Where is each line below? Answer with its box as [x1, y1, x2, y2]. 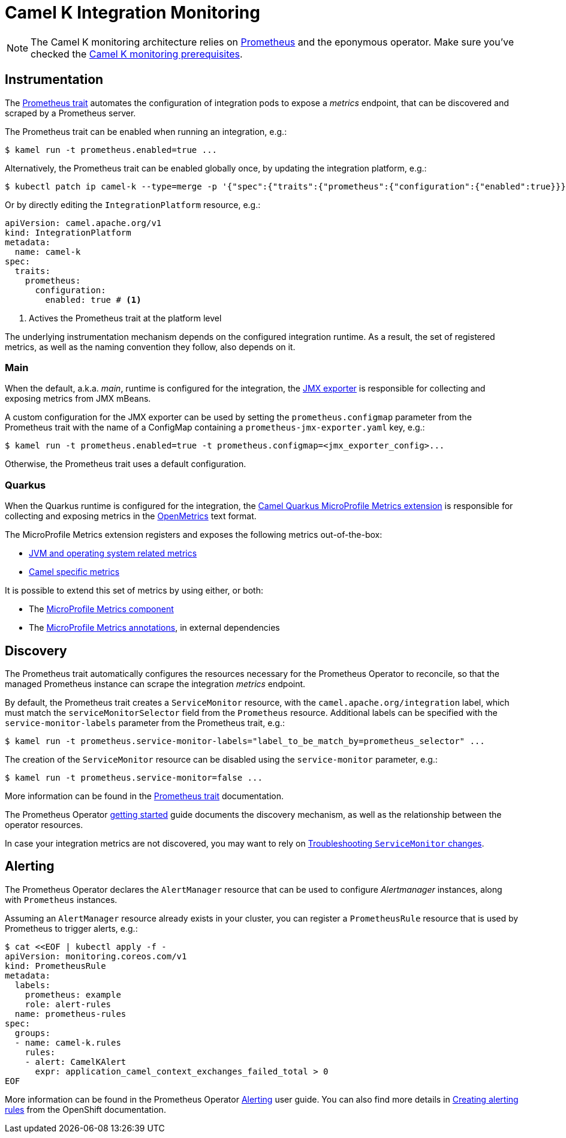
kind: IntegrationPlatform [5, 227, 131, 237]
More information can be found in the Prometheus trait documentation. [5, 790, 284, 801]
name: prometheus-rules [14, 1008, 127, 1019]
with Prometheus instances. [5, 894, 118, 905]
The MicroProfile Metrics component [29, 604, 174, 615]
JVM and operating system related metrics [29, 548, 197, 559]
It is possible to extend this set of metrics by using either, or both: [5, 585, 263, 596]
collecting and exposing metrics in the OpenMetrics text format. [5, 511, 257, 522]
